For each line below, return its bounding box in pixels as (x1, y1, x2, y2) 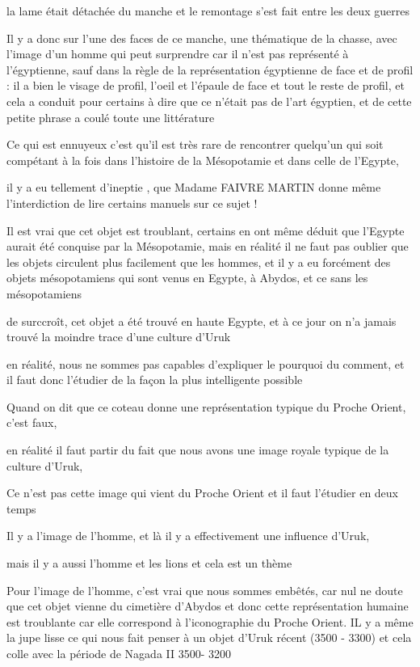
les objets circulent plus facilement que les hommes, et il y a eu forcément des (6, 253, 391, 270)
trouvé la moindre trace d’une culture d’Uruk (6, 328, 231, 345)
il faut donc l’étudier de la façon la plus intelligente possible (6, 371, 303, 388)
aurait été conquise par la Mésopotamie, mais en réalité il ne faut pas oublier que (6, 238, 409, 255)
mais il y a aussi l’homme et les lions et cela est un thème (6, 555, 292, 572)
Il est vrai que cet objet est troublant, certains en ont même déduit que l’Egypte (6, 222, 405, 239)
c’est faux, (6, 414, 57, 431)
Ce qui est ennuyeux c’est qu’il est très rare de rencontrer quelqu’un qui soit (6, 136, 384, 153)
